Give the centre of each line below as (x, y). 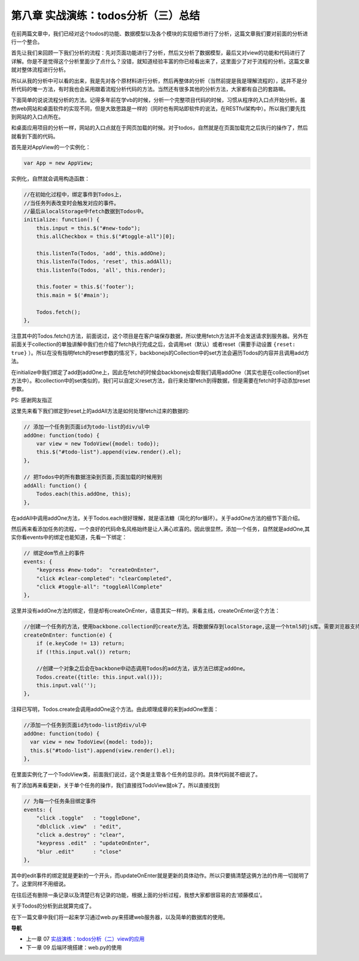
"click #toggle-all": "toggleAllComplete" (99, 587)
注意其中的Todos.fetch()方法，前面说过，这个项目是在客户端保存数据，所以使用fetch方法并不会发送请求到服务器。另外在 (160, 336)
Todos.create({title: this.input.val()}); (99, 677)
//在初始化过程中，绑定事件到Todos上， (74, 195)
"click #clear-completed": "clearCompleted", (104, 578)
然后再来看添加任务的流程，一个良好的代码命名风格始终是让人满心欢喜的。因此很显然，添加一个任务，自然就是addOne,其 (161, 529)
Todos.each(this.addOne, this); (84, 494)
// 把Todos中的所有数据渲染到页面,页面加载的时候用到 (93, 477)
